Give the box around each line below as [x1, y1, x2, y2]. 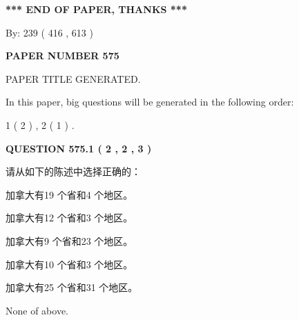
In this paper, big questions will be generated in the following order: [6, 94, 294, 109]
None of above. [6, 303, 68, 317]
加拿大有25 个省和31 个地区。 [6, 280, 138, 294]
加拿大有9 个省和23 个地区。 [6, 233, 133, 248]
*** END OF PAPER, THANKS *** [6, 2, 187, 16]
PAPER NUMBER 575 [6, 48, 119, 63]
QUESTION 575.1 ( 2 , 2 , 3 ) [6, 141, 152, 155]
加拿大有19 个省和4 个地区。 [6, 187, 133, 201]
